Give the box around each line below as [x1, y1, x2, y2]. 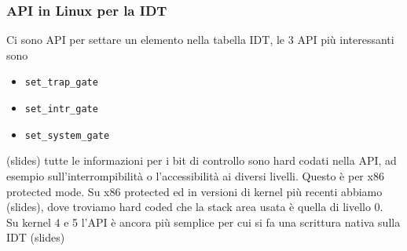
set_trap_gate [24, 77, 98, 89]
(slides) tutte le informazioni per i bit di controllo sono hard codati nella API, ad [6, 152, 397, 169]
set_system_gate [24, 129, 110, 141]
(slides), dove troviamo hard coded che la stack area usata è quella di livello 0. [6, 198, 383, 215]
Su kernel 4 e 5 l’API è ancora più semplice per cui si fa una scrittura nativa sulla [6, 213, 401, 230]
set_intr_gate [24, 104, 98, 115]
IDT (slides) [6, 229, 65, 246]
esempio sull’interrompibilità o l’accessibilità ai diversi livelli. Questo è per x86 [6, 167, 384, 184]
